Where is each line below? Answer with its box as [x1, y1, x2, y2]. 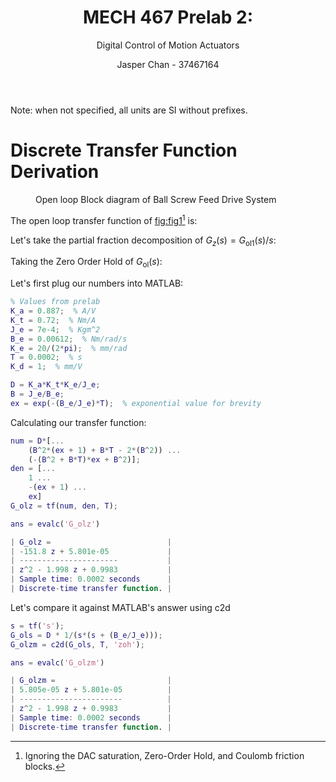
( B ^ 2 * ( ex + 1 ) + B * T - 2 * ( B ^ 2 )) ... [28, 445, 182, 455]
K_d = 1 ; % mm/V [10, 362, 83, 372]
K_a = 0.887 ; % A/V [10, 306, 97, 316]
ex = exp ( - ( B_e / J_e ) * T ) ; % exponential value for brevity [10, 398, 262, 408]
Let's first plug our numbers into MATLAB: [10, 277, 184, 290]
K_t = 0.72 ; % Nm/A [10, 315, 97, 325]
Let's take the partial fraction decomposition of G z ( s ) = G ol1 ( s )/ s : [10, 234, 277, 248]
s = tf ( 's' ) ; [10, 621, 65, 631]
